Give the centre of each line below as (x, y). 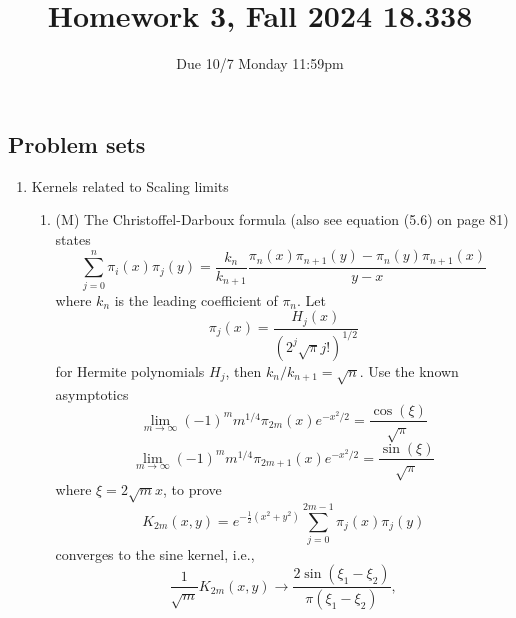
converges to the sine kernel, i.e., (155, 553)
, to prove (192, 488)
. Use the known (409, 370)
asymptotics (92, 393)
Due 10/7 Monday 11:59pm (260, 63)
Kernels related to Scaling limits (130, 185)
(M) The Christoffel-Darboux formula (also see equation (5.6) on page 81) (282, 219)
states (73, 238)
